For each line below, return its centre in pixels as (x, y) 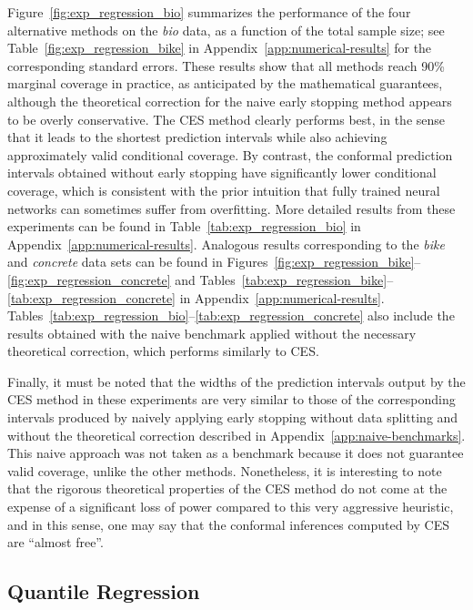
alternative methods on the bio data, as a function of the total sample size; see (226, 30)
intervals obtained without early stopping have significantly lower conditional (222, 173)
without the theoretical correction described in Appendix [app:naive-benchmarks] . (236, 435)
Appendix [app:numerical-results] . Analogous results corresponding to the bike (226, 244)
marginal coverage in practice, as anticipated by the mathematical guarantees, (225, 83)
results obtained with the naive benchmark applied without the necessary (212, 333)
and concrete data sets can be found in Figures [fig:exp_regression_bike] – (214, 262)
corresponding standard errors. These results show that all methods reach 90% (226, 65)
